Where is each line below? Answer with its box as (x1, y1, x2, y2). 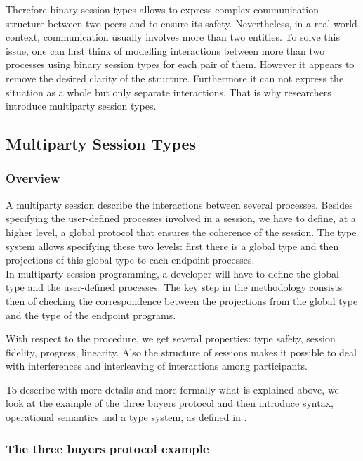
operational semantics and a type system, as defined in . (6, 410, 247, 424)
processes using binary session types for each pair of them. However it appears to (6, 57, 355, 72)
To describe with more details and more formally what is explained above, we (6, 382, 339, 396)
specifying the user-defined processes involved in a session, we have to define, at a (6, 211, 356, 226)
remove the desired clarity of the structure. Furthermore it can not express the (6, 70, 344, 85)
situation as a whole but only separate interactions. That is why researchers (6, 84, 331, 99)
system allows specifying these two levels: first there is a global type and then (6, 238, 339, 253)
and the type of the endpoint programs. (6, 307, 176, 322)
